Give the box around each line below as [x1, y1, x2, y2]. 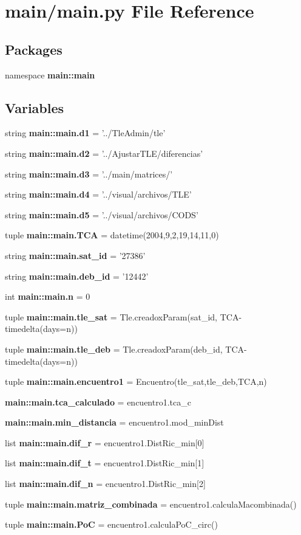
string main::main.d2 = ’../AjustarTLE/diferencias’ [5, 147, 203, 159]
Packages [5, 40, 63, 58]
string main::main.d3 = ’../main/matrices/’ [5, 167, 173, 180]
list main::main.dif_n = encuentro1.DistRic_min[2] [5, 477, 206, 490]
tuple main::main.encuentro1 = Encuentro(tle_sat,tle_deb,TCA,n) [5, 375, 267, 388]
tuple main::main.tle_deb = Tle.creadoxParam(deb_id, [5, 342, 223, 355]
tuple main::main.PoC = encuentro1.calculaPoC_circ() [5, 518, 218, 531]
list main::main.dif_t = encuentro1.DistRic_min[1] [5, 457, 205, 469]
